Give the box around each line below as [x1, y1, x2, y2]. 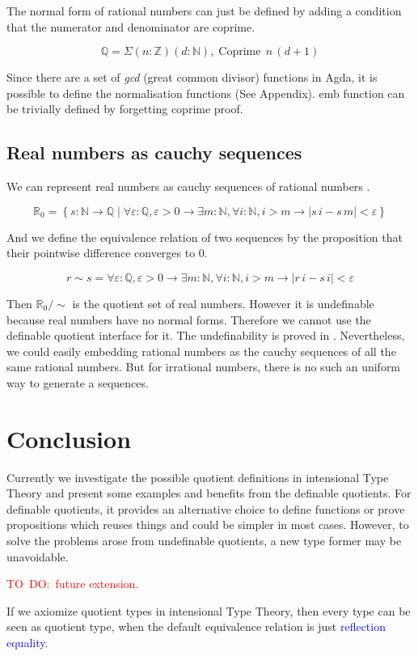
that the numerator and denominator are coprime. [6, 18, 255, 35]
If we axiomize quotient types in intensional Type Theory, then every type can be [6, 602, 411, 619]
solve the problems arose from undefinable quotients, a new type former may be [6, 532, 402, 549]
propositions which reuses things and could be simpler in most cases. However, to [6, 516, 409, 533]
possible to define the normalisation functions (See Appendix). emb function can [6, 84, 405, 101]
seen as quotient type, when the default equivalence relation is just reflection [6, 618, 386, 635]
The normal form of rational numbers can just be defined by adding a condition [6, 2, 402, 19]
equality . [6, 633, 49, 650]
